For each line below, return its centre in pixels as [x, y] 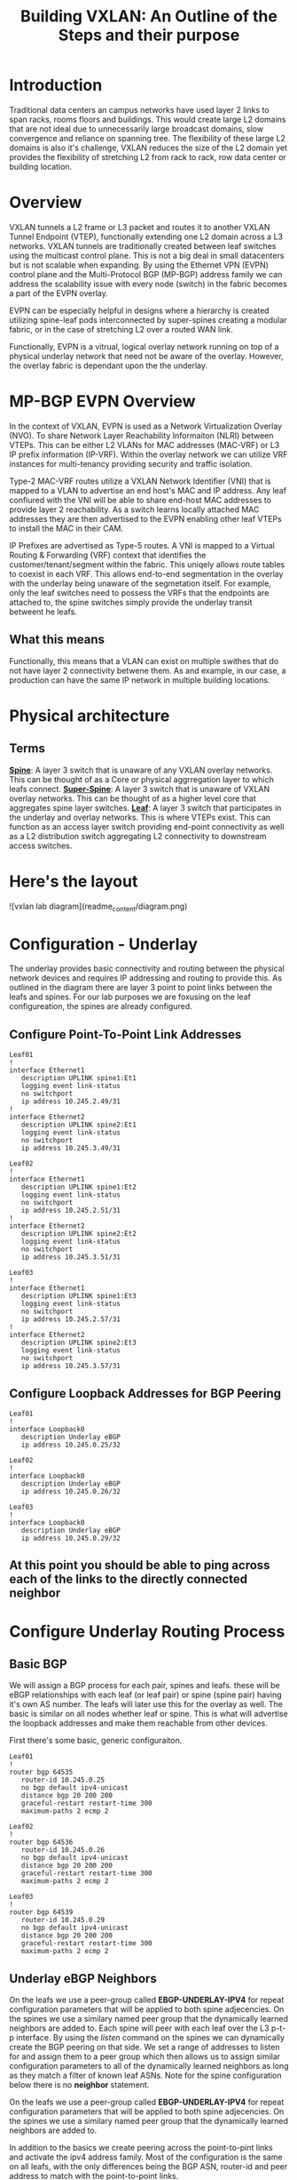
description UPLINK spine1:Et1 [79, 1078]
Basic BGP [39, 1664]
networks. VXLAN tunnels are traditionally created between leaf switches [143, 245]
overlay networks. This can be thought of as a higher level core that [133, 798]
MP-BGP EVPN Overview [102, 401]
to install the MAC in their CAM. [66, 528]
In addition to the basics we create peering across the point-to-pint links [141, 2148]
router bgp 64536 [41, 1842]
